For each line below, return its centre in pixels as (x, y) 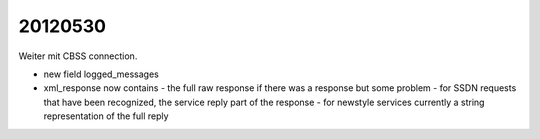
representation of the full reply (106, 116)
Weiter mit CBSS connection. (78, 56)
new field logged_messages (101, 74)
